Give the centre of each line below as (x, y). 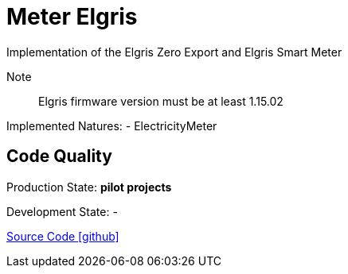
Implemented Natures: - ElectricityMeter (112, 125)
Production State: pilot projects (89, 187)
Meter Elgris (72, 17)
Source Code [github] (63, 236)
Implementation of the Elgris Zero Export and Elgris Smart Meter (174, 52)
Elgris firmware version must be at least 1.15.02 (161, 101)
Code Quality (59, 156)
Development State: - (62, 211)
